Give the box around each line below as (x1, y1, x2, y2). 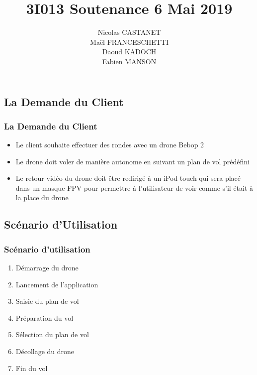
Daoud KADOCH (102, 46, 157, 57)
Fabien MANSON (102, 56, 157, 66)
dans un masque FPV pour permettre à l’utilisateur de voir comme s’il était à (15, 182, 254, 193)
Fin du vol (15, 363, 48, 373)
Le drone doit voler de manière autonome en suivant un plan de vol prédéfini (15, 156, 250, 166)
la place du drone (15, 192, 69, 203)
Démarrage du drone (15, 262, 79, 273)
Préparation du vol (15, 312, 74, 323)
